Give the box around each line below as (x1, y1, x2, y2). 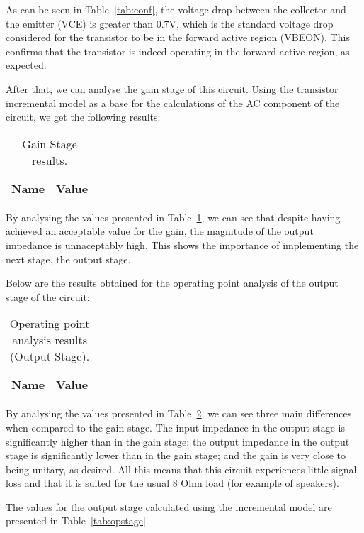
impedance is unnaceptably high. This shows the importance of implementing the (6, 237, 359, 252)
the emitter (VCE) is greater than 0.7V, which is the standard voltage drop (6, 16, 334, 31)
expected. (6, 57, 47, 72)
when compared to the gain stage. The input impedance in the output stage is (6, 419, 345, 434)
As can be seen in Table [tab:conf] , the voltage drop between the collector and (6, 2, 346, 16)
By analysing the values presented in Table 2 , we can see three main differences (6, 406, 352, 421)
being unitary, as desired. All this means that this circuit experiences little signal (6, 461, 357, 476)
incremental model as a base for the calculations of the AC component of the (6, 95, 340, 110)
